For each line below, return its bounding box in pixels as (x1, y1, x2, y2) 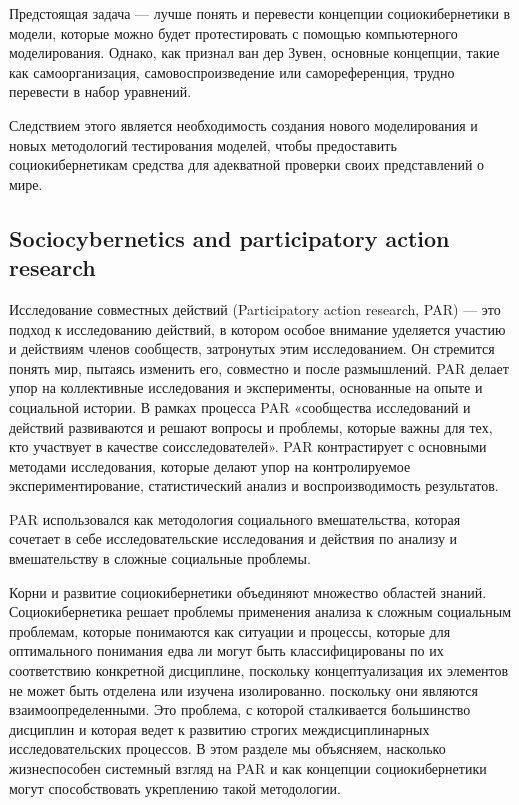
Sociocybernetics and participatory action (9, 222, 450, 253)
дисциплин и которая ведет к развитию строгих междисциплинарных (9, 718, 430, 739)
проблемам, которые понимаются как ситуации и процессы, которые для (9, 620, 451, 641)
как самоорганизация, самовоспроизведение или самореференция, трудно (9, 61, 455, 82)
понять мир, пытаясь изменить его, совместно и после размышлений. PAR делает (9, 357, 509, 378)
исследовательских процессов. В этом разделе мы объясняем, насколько (9, 738, 446, 759)
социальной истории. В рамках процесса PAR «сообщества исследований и (9, 396, 471, 417)
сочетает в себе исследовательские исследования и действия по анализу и (9, 528, 458, 549)
